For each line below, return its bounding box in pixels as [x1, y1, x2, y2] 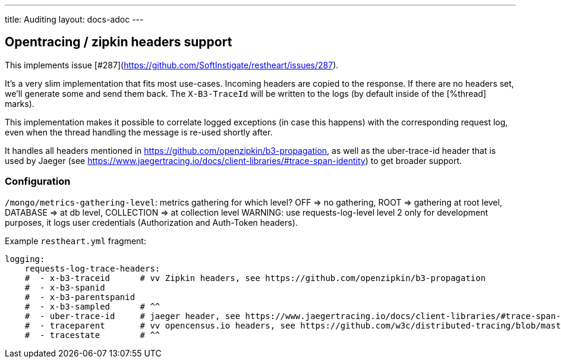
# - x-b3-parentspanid [24, 292, 135, 302]
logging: [5, 254, 45, 264]
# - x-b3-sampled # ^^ [24, 301, 160, 311]
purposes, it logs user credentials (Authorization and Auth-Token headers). [5, 217, 298, 228]
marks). [5, 98, 34, 109]
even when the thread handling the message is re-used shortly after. [5, 127, 273, 137]
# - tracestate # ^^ [24, 330, 160, 340]
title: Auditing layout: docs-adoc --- [5, 14, 144, 24]
